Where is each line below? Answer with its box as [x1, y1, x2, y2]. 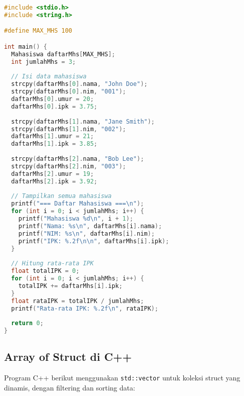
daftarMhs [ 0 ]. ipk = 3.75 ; [11, 103, 98, 110]
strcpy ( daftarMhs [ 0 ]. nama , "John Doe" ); [11, 80, 148, 88]
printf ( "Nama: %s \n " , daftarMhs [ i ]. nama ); [18, 222, 162, 230]
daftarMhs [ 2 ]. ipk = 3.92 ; [11, 177, 98, 185]
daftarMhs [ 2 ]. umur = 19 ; [11, 170, 94, 177]
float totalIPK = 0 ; [11, 267, 80, 275]
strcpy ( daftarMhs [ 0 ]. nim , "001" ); [11, 88, 126, 95]
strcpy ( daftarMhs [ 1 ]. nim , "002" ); [11, 125, 126, 133]
